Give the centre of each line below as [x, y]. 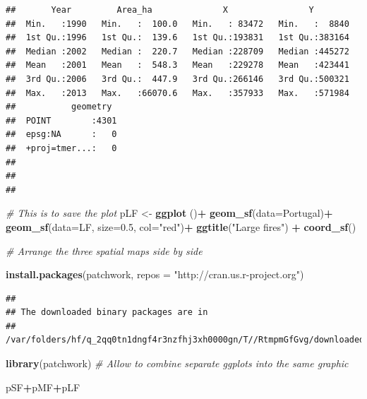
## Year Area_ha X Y [160, 10]
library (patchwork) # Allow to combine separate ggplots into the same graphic [177, 363]
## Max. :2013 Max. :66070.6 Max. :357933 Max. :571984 [178, 93]
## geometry [59, 107]
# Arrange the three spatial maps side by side [104, 250]
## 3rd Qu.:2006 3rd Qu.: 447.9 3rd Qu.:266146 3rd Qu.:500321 [178, 79]
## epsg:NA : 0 [61, 135]
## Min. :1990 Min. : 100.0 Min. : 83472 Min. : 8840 [178, 24]
